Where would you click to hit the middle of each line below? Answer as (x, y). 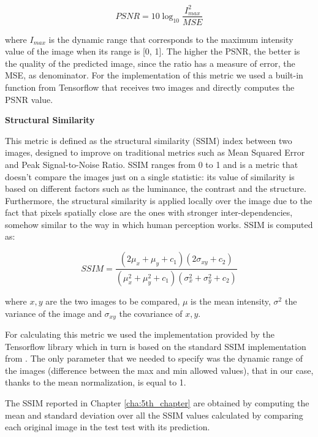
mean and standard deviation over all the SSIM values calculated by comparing (154, 415)
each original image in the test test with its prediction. (108, 427)
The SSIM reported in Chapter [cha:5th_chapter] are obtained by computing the (157, 402)
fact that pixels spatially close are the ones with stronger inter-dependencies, (149, 212)
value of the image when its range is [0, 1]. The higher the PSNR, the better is (153, 51)
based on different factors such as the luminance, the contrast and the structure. (156, 188)
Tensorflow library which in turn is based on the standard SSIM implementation (156, 346)
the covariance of (151, 313)
